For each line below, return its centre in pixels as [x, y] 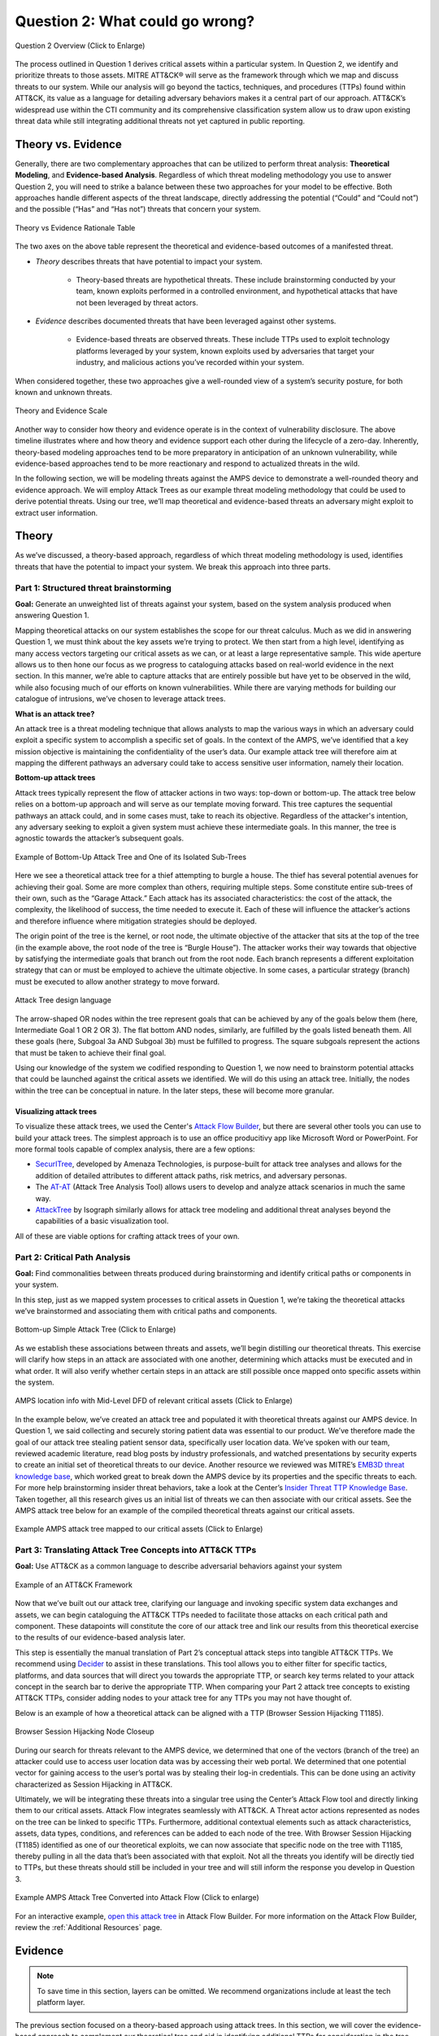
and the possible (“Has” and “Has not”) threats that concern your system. [138, 209]
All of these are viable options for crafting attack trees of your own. [127, 1236]
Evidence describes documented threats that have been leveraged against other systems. [186, 321]
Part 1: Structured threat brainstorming [93, 588]
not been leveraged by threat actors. [137, 302]
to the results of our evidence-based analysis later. [100, 1638]
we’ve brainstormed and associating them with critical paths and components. [146, 1311]
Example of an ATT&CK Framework [74, 1585]
